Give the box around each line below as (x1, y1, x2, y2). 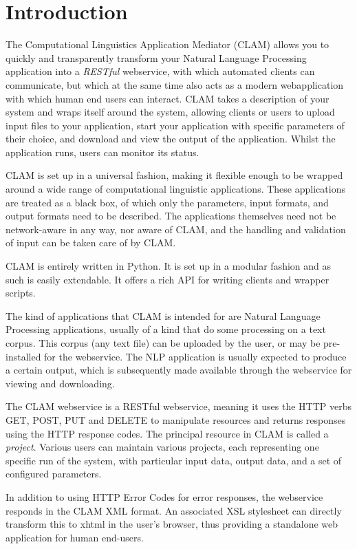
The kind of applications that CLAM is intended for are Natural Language (6, 308, 321, 323)
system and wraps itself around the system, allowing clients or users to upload (6, 105, 335, 119)
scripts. (6, 286, 36, 300)
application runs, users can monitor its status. (6, 144, 199, 159)
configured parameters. (6, 466, 102, 481)
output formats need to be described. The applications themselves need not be (6, 208, 336, 223)
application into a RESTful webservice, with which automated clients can (6, 64, 315, 78)
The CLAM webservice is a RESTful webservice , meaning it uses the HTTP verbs (6, 399, 351, 413)
